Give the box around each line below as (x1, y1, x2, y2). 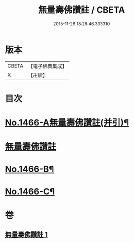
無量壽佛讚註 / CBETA (38, 4, 125, 16)
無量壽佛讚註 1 (5, 230, 48, 239)
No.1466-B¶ (5, 164, 54, 175)
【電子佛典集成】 (28, 63, 67, 69)
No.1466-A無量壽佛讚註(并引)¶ (5, 117, 129, 128)
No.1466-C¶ (5, 186, 55, 197)
